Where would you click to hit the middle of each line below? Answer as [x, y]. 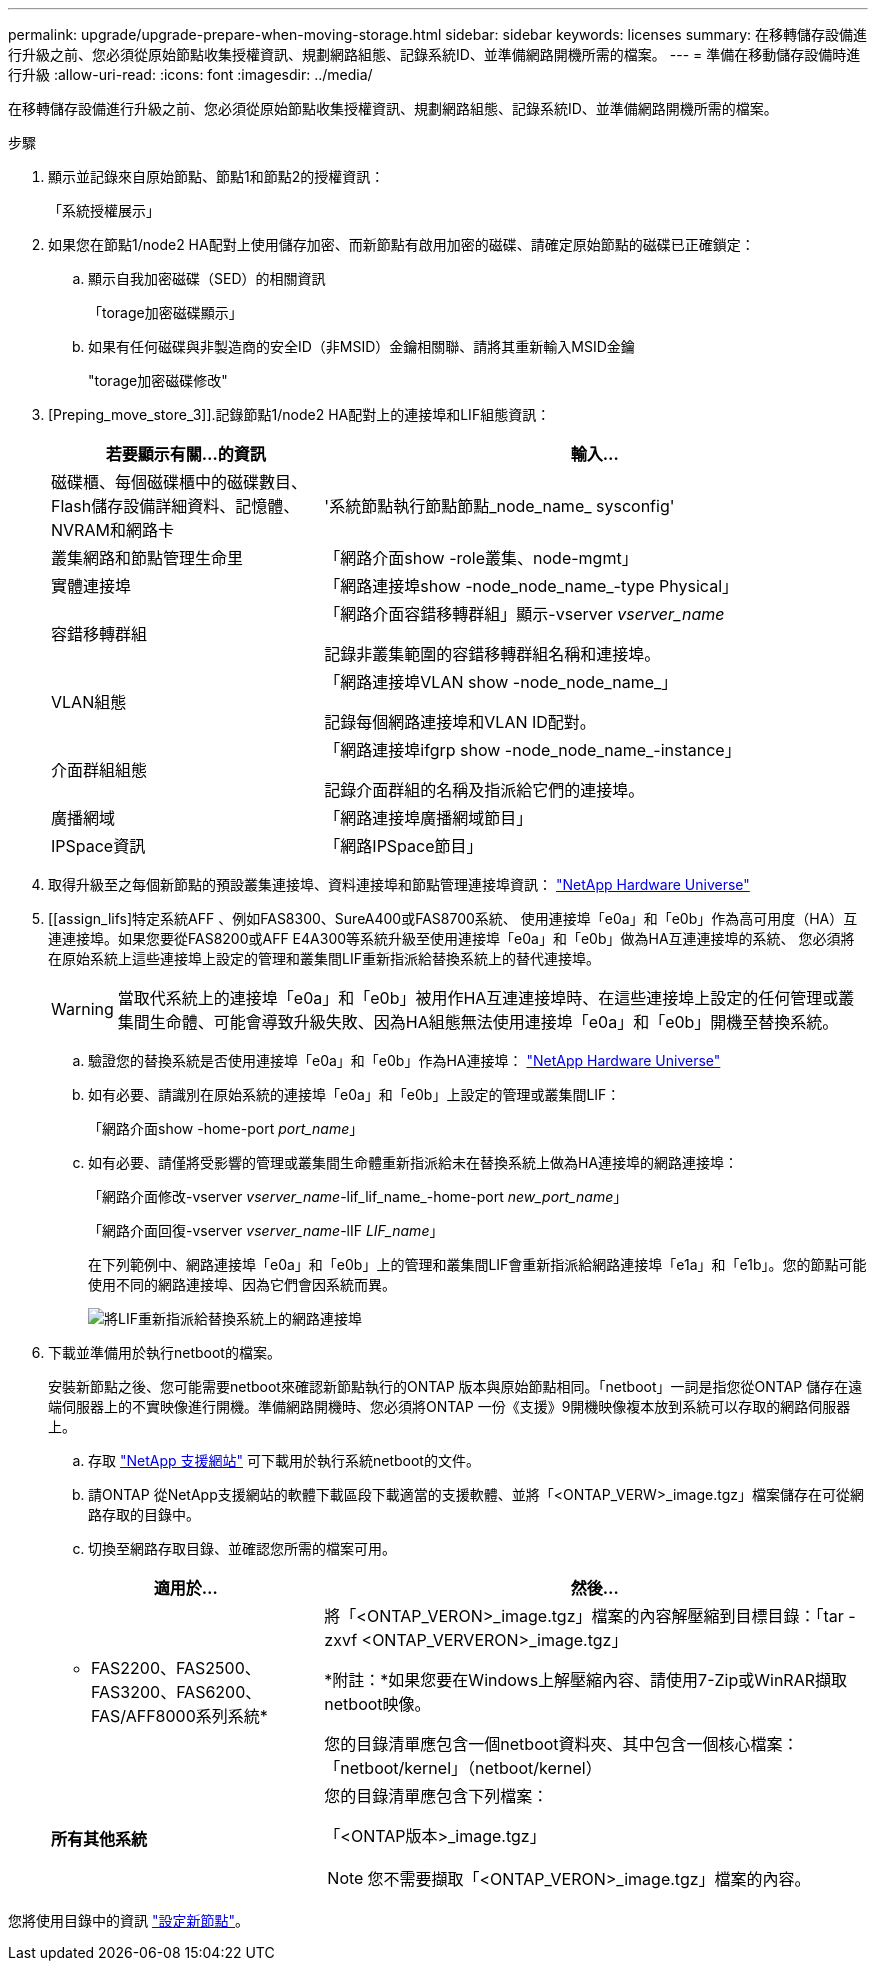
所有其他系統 [99, 1839]
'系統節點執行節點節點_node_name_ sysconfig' [499, 506]
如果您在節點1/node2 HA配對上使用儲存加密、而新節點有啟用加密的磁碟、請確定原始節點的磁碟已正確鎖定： [401, 244]
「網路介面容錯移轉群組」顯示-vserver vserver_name [524, 614]
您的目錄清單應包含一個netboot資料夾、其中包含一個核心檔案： [561, 1744]
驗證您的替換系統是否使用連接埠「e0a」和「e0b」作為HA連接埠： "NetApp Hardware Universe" [404, 1060]
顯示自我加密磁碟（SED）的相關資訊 [207, 278]
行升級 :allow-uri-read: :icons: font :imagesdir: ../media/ [190, 74]
